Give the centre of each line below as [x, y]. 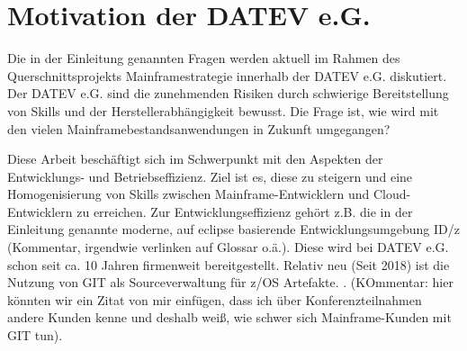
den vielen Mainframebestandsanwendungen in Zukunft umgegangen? [199, 128]
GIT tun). [35, 335]
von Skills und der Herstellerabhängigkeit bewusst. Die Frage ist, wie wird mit [223, 110]
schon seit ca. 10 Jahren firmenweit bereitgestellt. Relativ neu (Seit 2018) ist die [229, 264]
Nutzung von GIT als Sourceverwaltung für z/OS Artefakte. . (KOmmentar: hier [230, 282]
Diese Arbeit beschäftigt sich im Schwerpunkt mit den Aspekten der [195, 159]
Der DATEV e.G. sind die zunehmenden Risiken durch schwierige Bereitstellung [228, 93]
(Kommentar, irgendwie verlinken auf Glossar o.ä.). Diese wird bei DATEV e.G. [228, 247]
